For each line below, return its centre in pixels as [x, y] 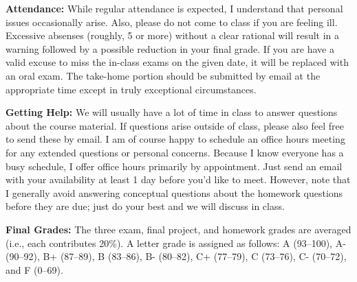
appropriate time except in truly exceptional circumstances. [131, 89]
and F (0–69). [34, 269]
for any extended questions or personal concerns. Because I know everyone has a [175, 152]
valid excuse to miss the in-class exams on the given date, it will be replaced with [177, 62]
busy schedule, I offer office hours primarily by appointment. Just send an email [174, 166]
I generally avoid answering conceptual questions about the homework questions [174, 192]
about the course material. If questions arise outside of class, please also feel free [175, 125]
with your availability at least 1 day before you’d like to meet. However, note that [178, 179]
